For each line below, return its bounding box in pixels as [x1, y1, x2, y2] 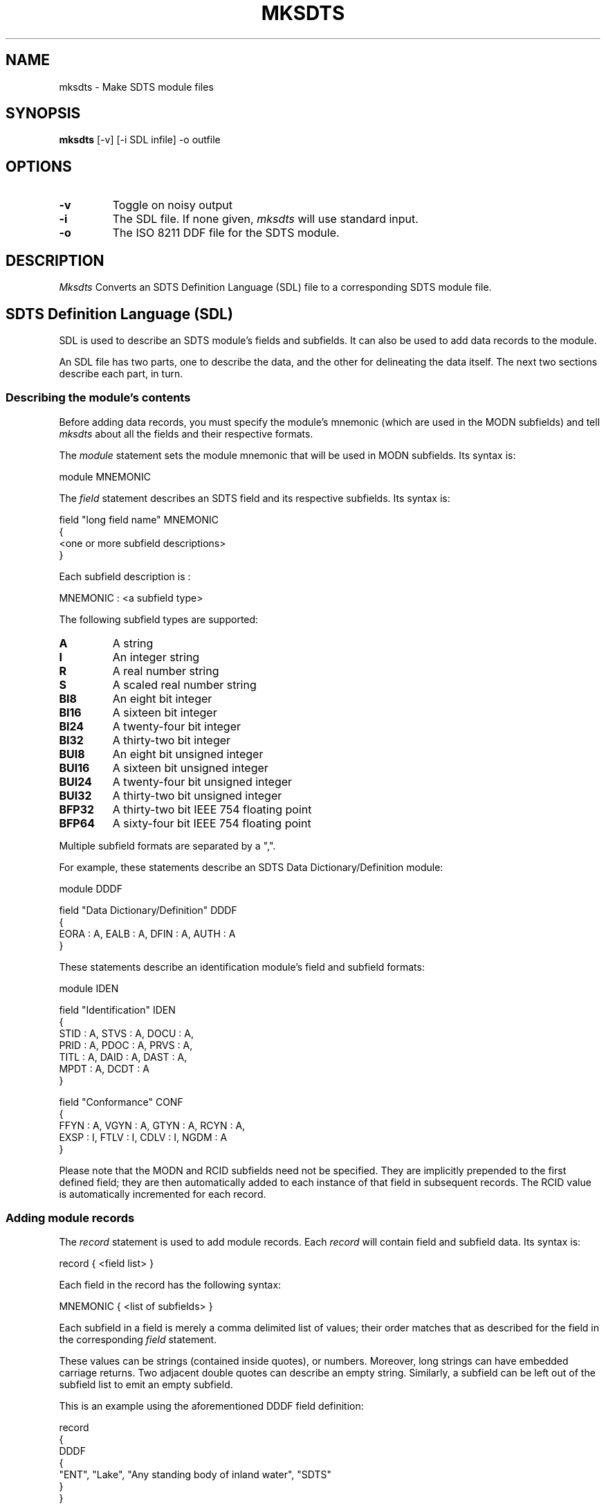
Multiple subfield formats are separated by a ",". [59, 839, 276, 852]
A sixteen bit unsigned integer [112, 760, 268, 775]
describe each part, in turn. [59, 367, 183, 379]
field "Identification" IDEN [59, 1003, 176, 1016]
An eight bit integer [112, 691, 212, 706]
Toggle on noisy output [112, 198, 232, 213]
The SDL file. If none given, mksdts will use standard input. [112, 212, 419, 226]
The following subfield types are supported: [59, 613, 259, 625]
